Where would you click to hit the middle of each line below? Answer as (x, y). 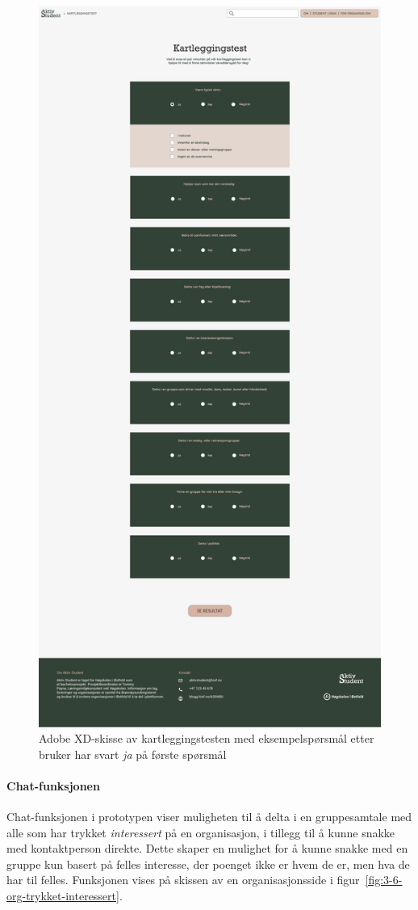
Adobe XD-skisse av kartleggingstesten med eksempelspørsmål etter (207, 738)
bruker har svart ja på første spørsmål (133, 754)
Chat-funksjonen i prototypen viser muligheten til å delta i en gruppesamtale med (209, 817)
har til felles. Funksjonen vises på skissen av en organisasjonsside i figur (183, 880)
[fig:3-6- (384, 880)
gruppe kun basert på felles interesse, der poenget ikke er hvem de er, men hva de (208, 864)
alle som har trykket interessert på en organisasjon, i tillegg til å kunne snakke (201, 832)
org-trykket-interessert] (63, 896)
